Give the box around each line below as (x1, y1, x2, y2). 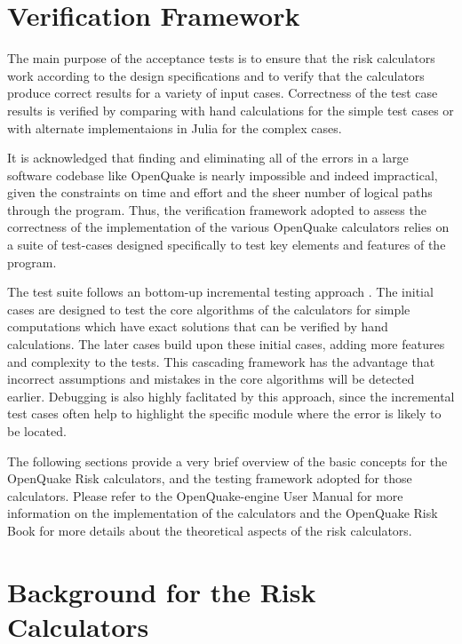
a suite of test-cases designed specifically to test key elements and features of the (7, 235, 446, 254)
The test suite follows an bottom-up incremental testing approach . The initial (7, 282, 434, 301)
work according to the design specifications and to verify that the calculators (7, 66, 425, 84)
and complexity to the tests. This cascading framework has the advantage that (7, 352, 435, 370)
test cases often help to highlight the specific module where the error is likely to (7, 404, 442, 423)
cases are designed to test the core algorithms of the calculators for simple (7, 299, 410, 318)
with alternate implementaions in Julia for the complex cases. (7, 118, 342, 137)
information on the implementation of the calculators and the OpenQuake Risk (7, 504, 438, 522)
